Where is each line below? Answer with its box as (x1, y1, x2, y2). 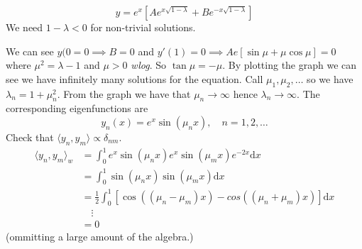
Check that (6, 129, 54, 144)
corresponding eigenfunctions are (6, 101, 148, 116)
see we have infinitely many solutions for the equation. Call (6, 71, 263, 86)
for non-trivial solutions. (90, 20, 196, 34)
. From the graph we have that (57, 86, 191, 101)
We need (6, 20, 43, 34)
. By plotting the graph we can (222, 57, 357, 72)
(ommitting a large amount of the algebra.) (6, 228, 194, 243)
